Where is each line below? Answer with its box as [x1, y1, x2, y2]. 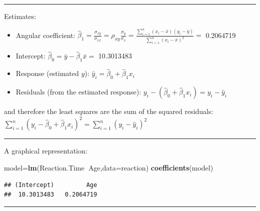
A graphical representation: [4, 145, 87, 156]
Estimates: [4, 11, 36, 21]
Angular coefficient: [15, 29, 75, 40]
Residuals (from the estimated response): [15, 86, 141, 97]
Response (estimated [15, 68, 79, 78]
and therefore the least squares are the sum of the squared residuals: [4, 106, 213, 116]
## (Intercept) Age [4, 181, 97, 188]
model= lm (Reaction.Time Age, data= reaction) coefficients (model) [4, 162, 213, 172]
